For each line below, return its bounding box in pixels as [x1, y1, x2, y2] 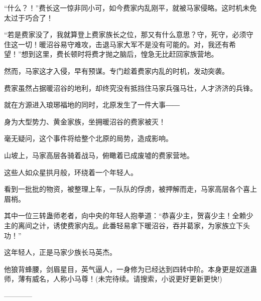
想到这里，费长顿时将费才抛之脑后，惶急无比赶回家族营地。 [21, 49, 218, 59]
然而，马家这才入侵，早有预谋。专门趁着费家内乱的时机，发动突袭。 [4, 65, 229, 76]
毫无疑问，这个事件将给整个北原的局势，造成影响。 [4, 133, 173, 143]
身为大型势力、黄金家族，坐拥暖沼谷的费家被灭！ [4, 116, 166, 126]
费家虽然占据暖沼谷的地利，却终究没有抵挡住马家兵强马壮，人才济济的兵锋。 [4, 82, 257, 93]
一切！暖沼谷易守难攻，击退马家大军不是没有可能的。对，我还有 [18, 39, 229, 49]
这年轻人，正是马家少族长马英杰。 [4, 247, 116, 257]
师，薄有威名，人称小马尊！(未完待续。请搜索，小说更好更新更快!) [4, 273, 222, 284]
